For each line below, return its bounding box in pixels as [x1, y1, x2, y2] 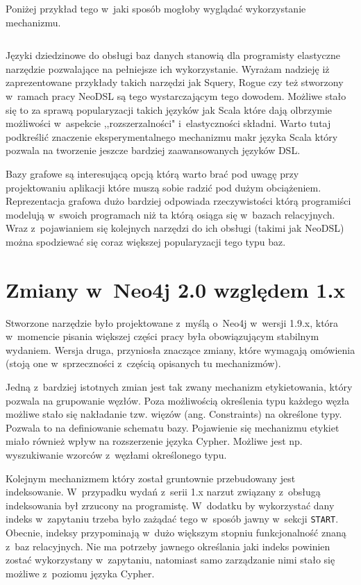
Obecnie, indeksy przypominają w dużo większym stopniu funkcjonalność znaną [6, 525, 346, 539]
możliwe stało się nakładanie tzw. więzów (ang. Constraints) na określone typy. [6, 407, 342, 421]
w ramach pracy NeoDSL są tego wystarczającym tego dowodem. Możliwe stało [6, 88, 346, 103]
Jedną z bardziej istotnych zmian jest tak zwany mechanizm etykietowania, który [6, 380, 353, 393]
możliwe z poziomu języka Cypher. [6, 566, 155, 580]
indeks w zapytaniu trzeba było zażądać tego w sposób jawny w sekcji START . [6, 511, 339, 526]
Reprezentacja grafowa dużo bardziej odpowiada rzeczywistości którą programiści [6, 194, 351, 208]
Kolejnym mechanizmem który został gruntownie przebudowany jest [6, 470, 296, 485]
